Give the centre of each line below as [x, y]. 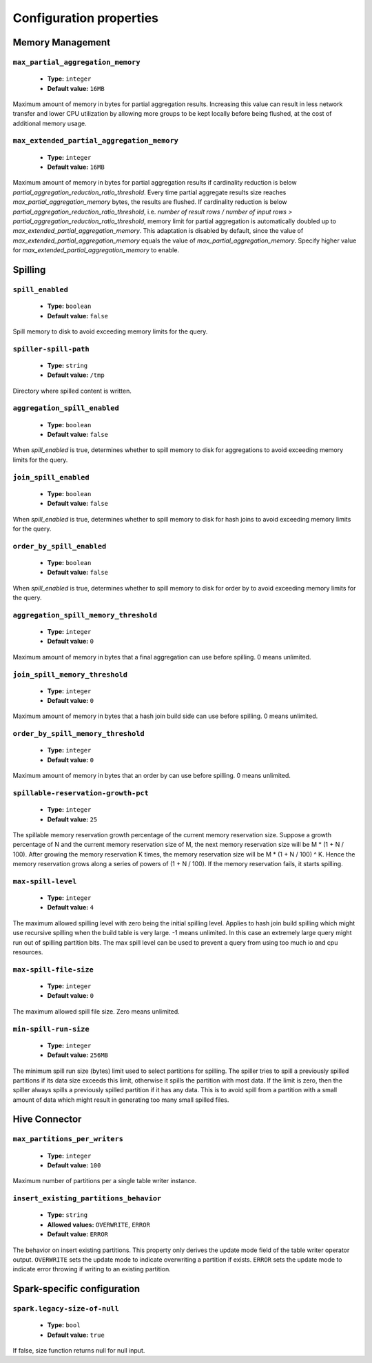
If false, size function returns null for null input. [79, 1351]
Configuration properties [85, 18]
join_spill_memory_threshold [70, 674]
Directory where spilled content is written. [72, 391]
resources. [28, 952]
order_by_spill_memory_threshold [79, 734]
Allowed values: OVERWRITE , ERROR [99, 1224]
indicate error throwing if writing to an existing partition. [92, 1269]
